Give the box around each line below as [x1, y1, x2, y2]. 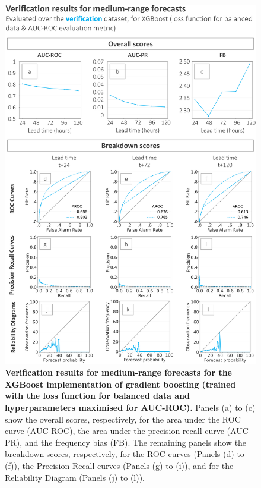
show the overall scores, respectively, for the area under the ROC [5, 413, 241, 425]
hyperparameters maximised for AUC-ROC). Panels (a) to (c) [5, 401, 256, 414]
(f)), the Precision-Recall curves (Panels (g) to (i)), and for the [5, 459, 234, 472]
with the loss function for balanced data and [5, 389, 190, 402]
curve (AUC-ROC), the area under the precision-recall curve [5, 424, 224, 437]
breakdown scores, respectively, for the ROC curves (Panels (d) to [5, 448, 244, 460]
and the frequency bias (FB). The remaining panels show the [24, 436, 247, 448]
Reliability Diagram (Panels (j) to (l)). [5, 471, 145, 483]
